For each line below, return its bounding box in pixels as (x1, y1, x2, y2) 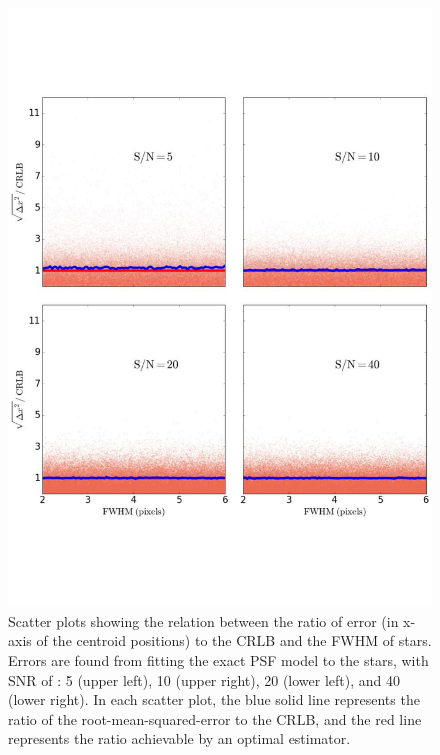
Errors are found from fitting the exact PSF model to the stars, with (8, 650, 429, 671)
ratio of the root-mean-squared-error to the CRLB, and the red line (8, 708, 422, 729)
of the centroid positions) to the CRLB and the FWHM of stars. (36, 630, 432, 651)
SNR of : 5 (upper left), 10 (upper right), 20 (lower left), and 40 (8, 669, 400, 690)
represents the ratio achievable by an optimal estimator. (8, 728, 351, 749)
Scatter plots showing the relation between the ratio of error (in (8, 610, 399, 631)
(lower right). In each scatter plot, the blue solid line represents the (8, 689, 420, 710)
